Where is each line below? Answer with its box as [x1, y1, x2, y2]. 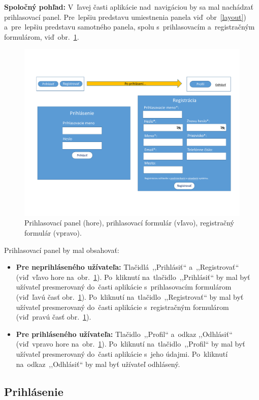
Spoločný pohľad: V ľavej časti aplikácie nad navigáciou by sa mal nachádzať [4, 2, 253, 12]
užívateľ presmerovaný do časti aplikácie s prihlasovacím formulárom [16, 281, 232, 292]
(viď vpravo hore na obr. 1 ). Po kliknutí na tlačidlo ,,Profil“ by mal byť [16, 338, 245, 349]
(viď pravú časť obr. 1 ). [16, 311, 91, 322]
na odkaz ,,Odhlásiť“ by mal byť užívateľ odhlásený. [16, 358, 180, 369]
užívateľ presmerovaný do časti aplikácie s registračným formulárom [16, 301, 229, 312]
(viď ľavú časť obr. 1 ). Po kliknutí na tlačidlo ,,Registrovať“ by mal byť [16, 292, 244, 302]
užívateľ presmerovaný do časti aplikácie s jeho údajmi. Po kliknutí [16, 349, 228, 359]
